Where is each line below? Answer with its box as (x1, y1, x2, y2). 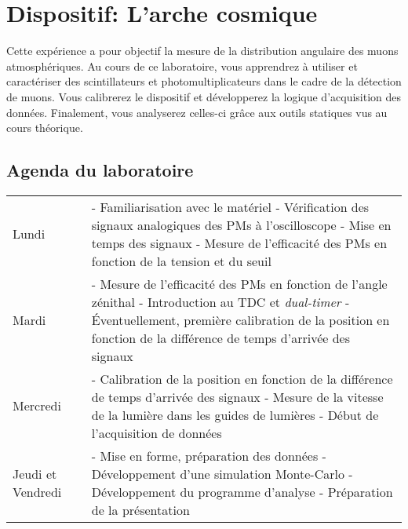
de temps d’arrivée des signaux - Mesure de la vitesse (91, 387, 384, 406)
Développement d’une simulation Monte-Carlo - (91, 464, 353, 483)
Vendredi (13, 482, 62, 501)
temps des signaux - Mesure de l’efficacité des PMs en (91, 233, 388, 252)
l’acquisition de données (91, 423, 222, 442)
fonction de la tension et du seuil (91, 251, 271, 270)
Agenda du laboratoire (6, 158, 194, 182)
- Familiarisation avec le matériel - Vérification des (91, 197, 370, 216)
